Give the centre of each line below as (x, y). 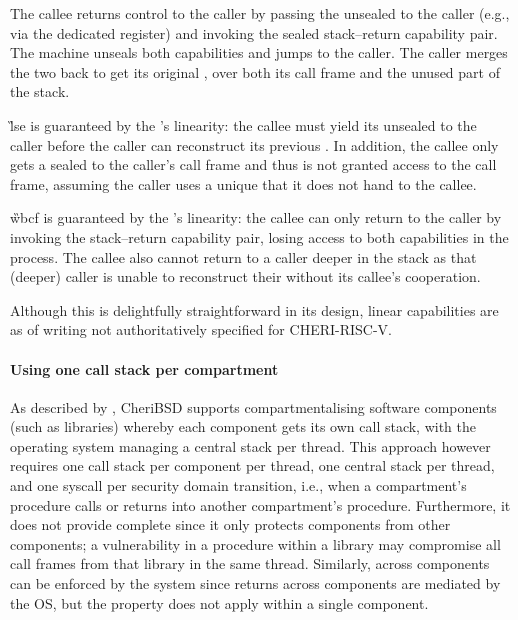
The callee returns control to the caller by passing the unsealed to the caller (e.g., (260, 13)
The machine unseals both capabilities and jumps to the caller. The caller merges (259, 52)
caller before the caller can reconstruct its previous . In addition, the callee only (254, 144)
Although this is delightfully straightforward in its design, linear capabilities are (254, 309)
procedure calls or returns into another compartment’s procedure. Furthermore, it (260, 504)
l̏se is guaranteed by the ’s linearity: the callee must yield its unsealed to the (243, 124)
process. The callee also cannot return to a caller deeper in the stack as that (243, 256)
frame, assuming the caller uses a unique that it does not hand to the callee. (243, 183)
